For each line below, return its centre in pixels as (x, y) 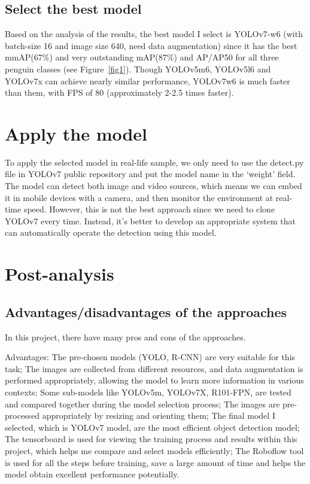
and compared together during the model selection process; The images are (142, 404)
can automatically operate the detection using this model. (111, 232)
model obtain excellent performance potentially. (92, 474)
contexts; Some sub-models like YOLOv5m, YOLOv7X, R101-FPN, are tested (148, 392)
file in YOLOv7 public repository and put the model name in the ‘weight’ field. (150, 174)
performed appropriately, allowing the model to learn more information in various (154, 380)
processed (22, 415)
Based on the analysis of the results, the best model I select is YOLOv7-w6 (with (154, 34)
